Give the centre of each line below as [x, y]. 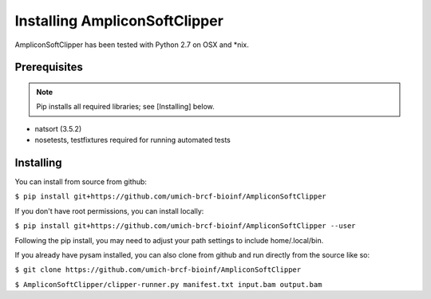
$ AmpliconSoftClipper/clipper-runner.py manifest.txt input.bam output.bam [168, 284]
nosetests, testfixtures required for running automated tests [132, 140]
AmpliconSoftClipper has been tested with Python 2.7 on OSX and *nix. [132, 45]
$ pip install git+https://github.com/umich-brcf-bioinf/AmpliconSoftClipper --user [185, 226]
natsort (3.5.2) [58, 128]
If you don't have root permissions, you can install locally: [109, 210]
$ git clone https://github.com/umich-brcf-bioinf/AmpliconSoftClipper [158, 270]
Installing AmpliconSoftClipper [119, 21]
